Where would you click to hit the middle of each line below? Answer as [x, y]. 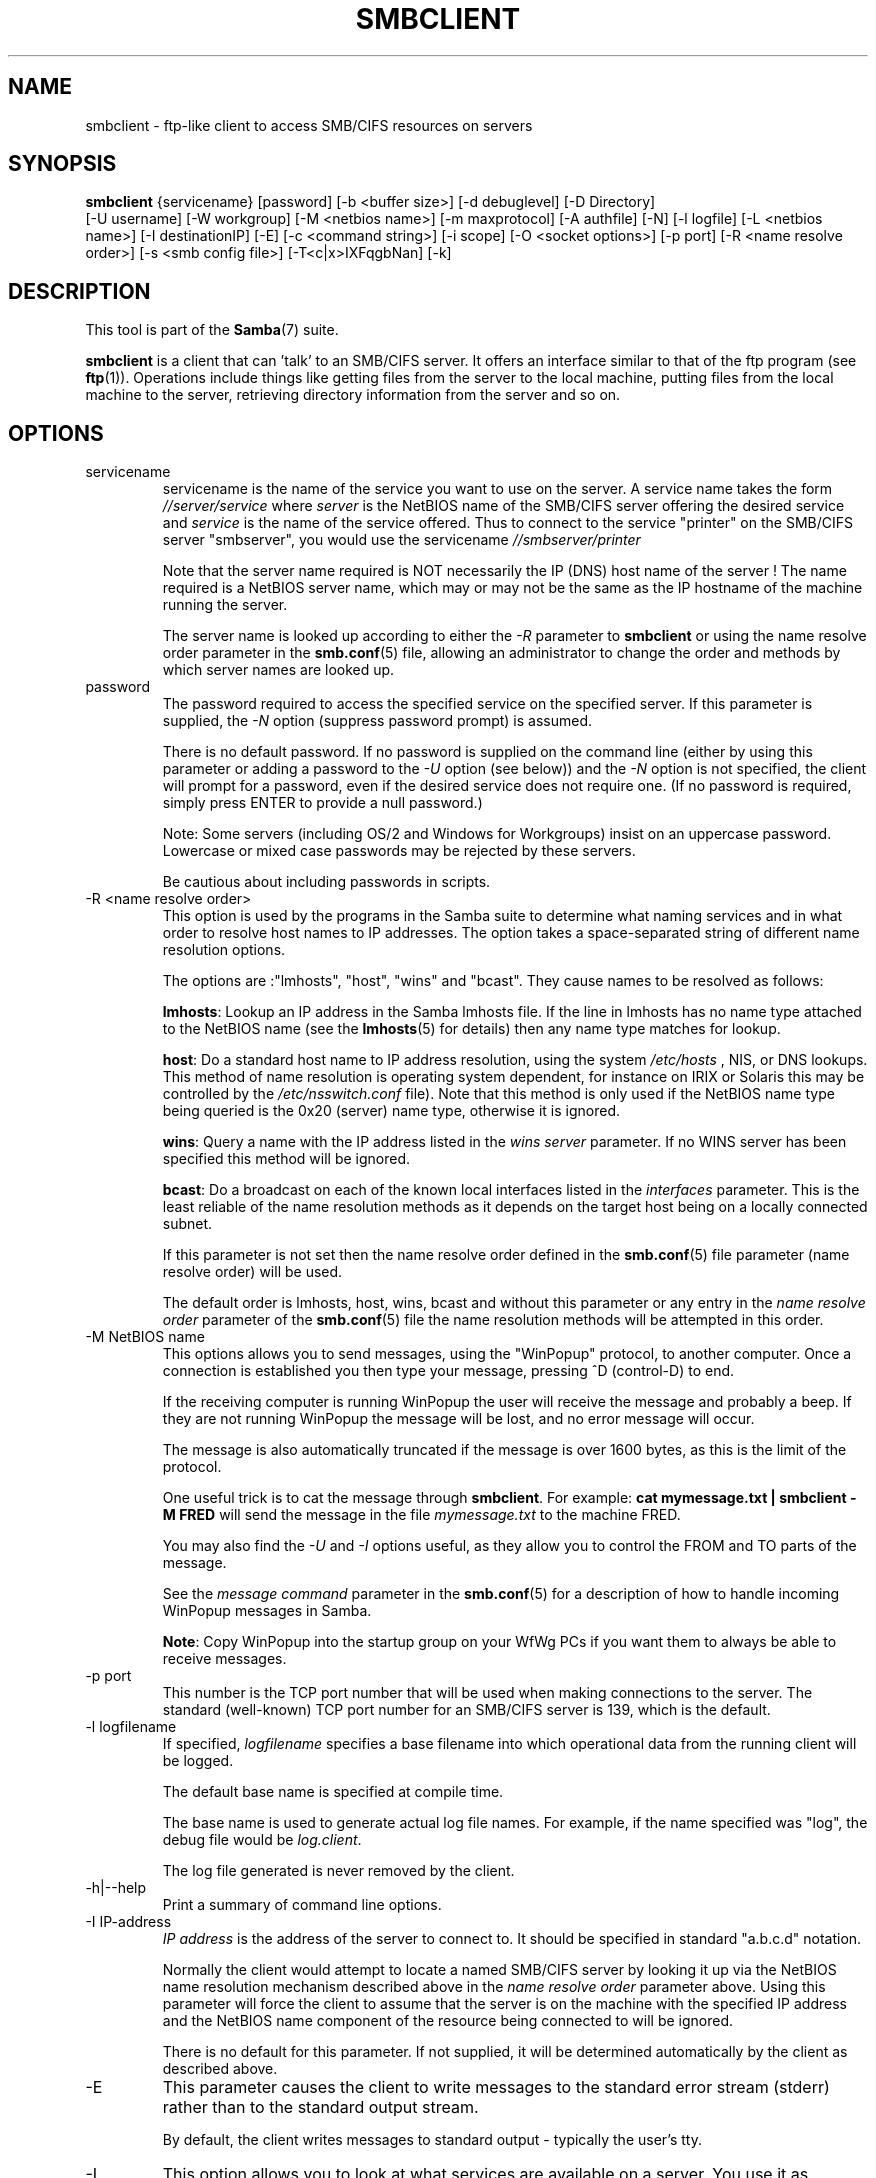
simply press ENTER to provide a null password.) [322, 803]
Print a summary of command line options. [302, 1905]
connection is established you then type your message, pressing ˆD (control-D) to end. [448, 1371]
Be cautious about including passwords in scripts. [326, 882]
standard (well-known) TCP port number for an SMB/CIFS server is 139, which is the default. [466, 1710]
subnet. [187, 1224]
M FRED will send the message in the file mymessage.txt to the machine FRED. [421, 1515]
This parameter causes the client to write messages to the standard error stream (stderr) [496, 2087]
